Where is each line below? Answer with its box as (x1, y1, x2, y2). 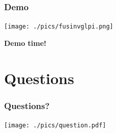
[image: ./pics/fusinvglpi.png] (4, 23, 113, 31)
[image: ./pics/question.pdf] (4, 122, 106, 129)
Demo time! (4, 37, 46, 48)
